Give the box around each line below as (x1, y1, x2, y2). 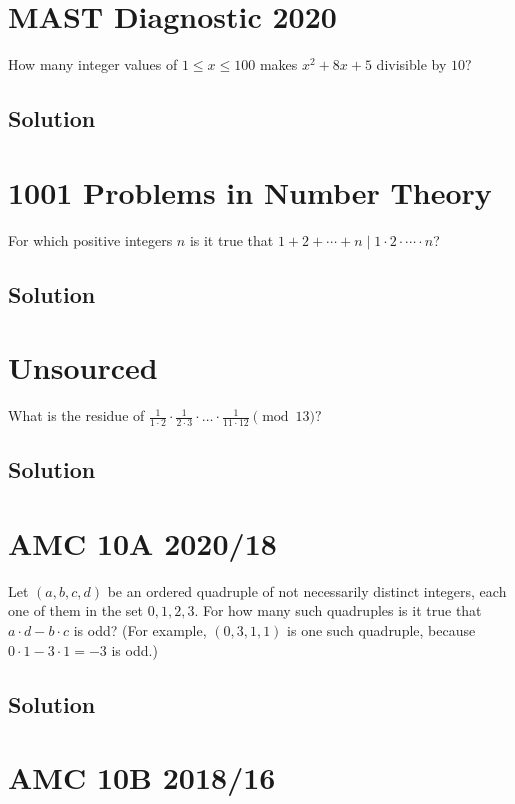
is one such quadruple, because (287, 620, 476, 641)
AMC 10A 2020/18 (8, 522, 277, 563)
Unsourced (8, 347, 158, 388)
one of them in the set (8, 600, 144, 621)
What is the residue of (8, 405, 145, 426)
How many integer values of (8, 54, 178, 75)
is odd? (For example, (73, 620, 207, 641)
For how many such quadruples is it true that (202, 600, 482, 621)
